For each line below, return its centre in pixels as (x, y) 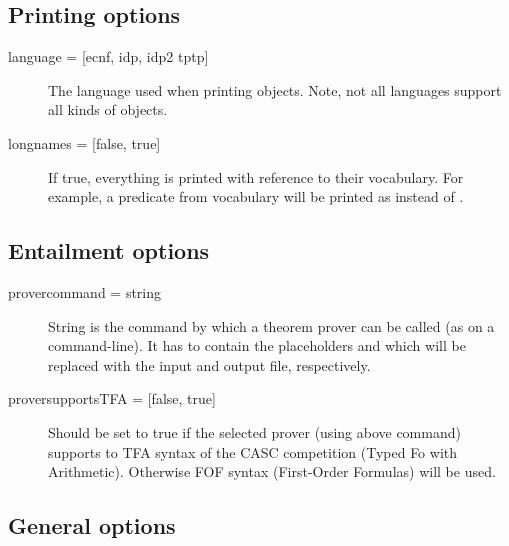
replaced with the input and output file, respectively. (209, 364)
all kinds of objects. (108, 109)
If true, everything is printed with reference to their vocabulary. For (256, 176)
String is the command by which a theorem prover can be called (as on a (271, 325)
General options (92, 525)
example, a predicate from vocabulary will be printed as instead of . (256, 196)
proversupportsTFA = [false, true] (112, 398)
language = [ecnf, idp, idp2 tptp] (108, 56)
